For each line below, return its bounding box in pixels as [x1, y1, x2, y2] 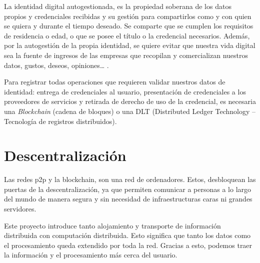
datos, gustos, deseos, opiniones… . [4, 59, 109, 70]
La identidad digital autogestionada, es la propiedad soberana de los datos [4, 1, 231, 11]
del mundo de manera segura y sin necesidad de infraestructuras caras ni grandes [4, 193, 252, 204]
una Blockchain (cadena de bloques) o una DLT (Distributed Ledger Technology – [4, 105, 256, 116]
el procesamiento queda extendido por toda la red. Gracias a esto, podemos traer [4, 239, 252, 250]
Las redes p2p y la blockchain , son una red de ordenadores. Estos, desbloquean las [4, 174, 256, 184]
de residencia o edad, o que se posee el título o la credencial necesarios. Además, [4, 30, 250, 40]
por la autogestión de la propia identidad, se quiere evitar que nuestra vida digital [4, 40, 255, 50]
